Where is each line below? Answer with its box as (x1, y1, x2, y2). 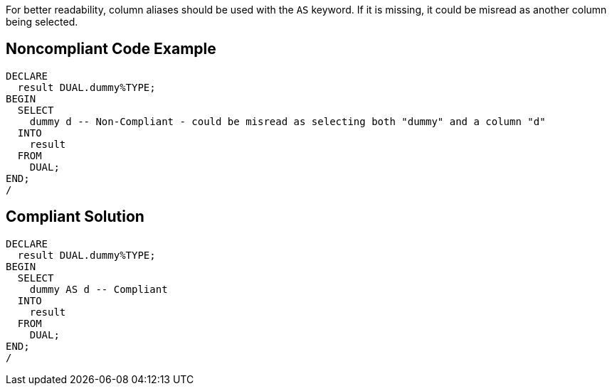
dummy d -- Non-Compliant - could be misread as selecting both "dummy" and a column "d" (29, 115, 546, 127)
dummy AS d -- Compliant (29, 283, 168, 295)
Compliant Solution (6, 208, 144, 226)
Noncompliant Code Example (6, 40, 216, 58)
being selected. (6, 16, 78, 28)
